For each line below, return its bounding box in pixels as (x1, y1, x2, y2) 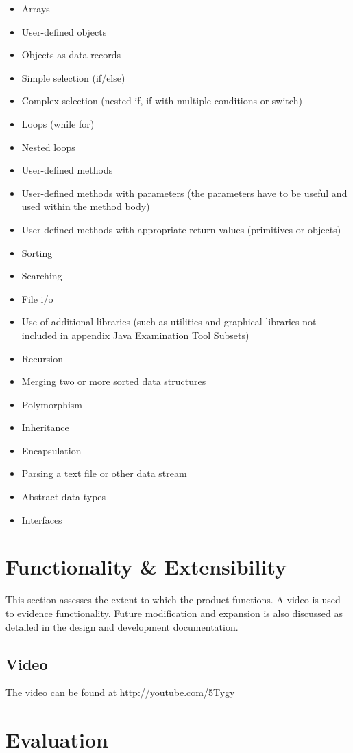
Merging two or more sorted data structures (21, 374, 206, 389)
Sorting (21, 245, 53, 259)
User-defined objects (21, 24, 107, 38)
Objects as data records (21, 47, 121, 62)
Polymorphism (21, 397, 83, 411)
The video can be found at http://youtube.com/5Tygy (5, 685, 235, 699)
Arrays (21, 1, 50, 15)
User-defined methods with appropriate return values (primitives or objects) (21, 222, 341, 236)
